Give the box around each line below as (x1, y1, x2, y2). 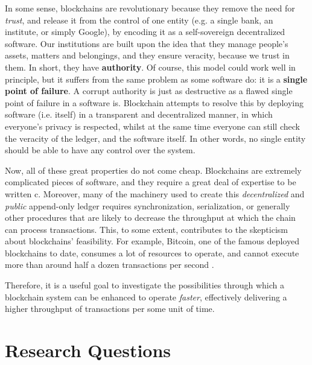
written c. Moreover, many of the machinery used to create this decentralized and (5, 187, 305, 200)
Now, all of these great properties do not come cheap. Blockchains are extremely (5, 163, 302, 176)
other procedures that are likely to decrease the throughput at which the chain (5, 211, 296, 224)
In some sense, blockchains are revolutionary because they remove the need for (5, 2, 295, 14)
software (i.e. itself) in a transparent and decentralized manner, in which (5, 108, 273, 121)
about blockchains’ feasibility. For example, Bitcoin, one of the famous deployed (5, 235, 299, 247)
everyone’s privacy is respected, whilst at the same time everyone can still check (5, 119, 300, 132)
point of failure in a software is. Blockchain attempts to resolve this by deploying (5, 96, 304, 109)
